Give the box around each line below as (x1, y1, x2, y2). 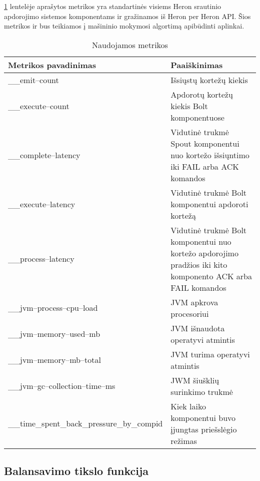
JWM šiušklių (170, 374, 219, 386)
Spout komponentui (170, 137, 239, 149)
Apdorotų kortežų (170, 88, 233, 100)
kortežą (170, 209, 196, 221)
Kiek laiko (170, 400, 206, 412)
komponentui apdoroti (170, 198, 248, 210)
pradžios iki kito (170, 258, 227, 270)
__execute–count (8, 100, 69, 112)
